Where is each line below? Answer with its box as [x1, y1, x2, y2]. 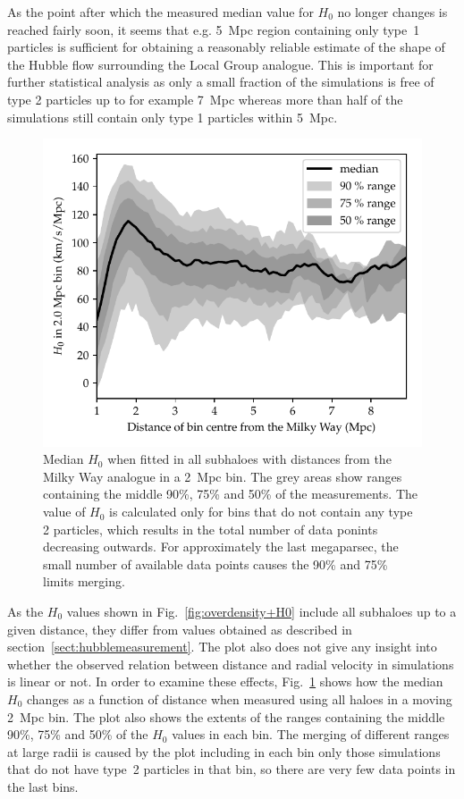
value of [43, 502, 86, 521]
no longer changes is [337, 3, 448, 21]
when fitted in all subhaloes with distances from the [107, 450, 392, 468]
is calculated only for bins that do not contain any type [109, 502, 413, 521]
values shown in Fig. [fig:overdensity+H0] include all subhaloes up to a [66, 602, 457, 621]
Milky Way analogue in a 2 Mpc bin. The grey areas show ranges [43, 467, 402, 485]
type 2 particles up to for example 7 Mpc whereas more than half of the [7, 89, 403, 108]
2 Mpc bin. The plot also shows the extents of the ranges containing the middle [7, 707, 445, 726]
